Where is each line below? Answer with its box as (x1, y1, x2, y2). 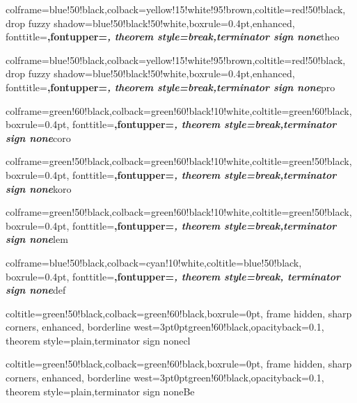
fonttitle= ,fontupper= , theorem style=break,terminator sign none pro (6, 79, 335, 94)
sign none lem (6, 232, 68, 246)
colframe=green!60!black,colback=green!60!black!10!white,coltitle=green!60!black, (6, 103, 352, 118)
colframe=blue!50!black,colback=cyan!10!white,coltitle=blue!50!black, (6, 255, 302, 269)
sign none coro (6, 130, 71, 145)
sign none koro (6, 181, 72, 196)
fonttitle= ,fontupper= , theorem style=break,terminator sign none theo (6, 29, 340, 44)
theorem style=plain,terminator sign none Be (6, 384, 195, 398)
